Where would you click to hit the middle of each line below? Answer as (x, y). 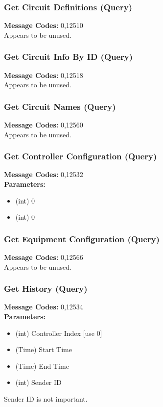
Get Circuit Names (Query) (60, 106)
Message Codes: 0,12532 (44, 174)
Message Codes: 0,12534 (44, 307)
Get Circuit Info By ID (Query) (69, 57)
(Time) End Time (42, 366)
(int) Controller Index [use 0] (59, 333)
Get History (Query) (46, 289)
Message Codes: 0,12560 (44, 125)
